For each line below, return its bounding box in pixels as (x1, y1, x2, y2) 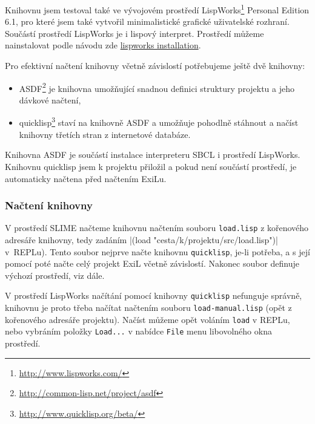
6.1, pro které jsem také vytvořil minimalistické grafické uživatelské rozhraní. (5, 15, 290, 28)
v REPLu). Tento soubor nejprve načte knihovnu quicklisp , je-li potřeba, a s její (5, 245, 310, 258)
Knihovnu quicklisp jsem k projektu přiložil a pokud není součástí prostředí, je (5, 160, 297, 172)
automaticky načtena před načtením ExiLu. (5, 172, 167, 184)
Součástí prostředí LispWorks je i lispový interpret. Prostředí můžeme (5, 27, 264, 39)
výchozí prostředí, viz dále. (5, 269, 105, 281)
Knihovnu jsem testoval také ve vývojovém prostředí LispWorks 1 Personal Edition (5, 2, 310, 16)
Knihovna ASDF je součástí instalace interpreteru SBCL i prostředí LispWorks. (5, 148, 300, 161)
